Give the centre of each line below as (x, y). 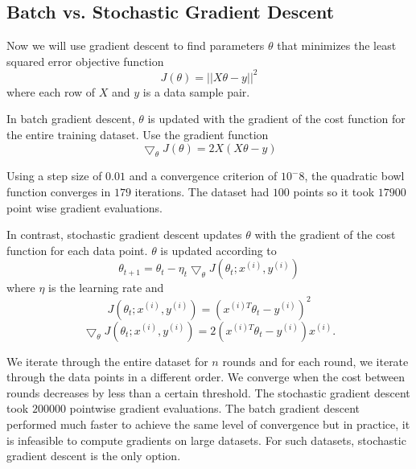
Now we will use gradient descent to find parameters (136, 45)
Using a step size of (54, 176)
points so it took (334, 192)
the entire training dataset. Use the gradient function (138, 135)
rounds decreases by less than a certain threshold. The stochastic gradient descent (208, 392)
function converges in (59, 192)
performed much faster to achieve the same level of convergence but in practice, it (208, 424)
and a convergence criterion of (203, 176)
